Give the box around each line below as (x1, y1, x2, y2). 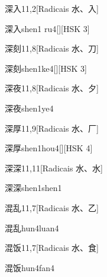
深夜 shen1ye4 (5, 101, 54, 114)
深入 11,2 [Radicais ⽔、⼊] (5, 2, 99, 14)
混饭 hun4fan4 (5, 261, 55, 273)
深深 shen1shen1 (5, 182, 62, 194)
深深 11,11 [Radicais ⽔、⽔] (5, 161, 103, 174)
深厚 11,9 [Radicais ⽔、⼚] (5, 122, 99, 134)
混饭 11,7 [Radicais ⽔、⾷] (5, 241, 99, 254)
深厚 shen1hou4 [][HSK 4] (5, 142, 93, 154)
